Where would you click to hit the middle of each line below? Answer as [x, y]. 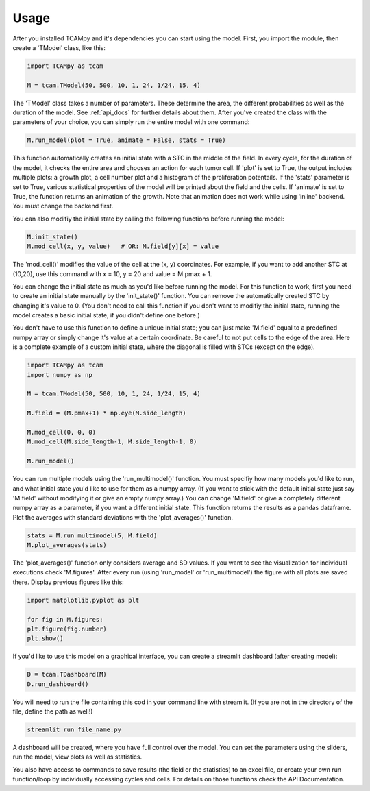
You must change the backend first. [63, 206]
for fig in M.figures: [65, 619]
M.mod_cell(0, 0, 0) [61, 432]
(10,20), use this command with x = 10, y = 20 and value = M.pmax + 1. [112, 273]
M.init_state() [52, 237]
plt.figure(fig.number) [67, 629]
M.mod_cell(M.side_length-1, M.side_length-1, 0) [112, 442]
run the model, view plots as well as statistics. [77, 757]
